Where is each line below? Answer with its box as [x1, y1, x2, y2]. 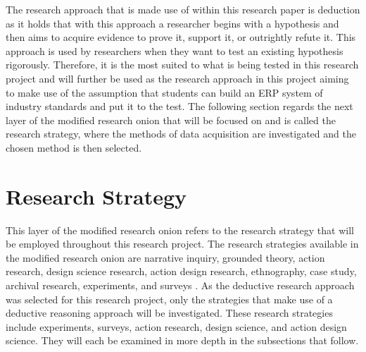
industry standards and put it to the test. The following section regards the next [6, 99, 353, 114]
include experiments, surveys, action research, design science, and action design [6, 319, 347, 334]
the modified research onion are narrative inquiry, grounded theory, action [6, 250, 325, 265]
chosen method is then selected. [6, 140, 142, 154]
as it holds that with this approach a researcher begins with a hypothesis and [6, 16, 339, 30]
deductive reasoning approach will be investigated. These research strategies [6, 305, 333, 320]
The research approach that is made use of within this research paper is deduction [6, 2, 360, 16]
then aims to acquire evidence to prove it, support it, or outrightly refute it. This [6, 30, 356, 44]
